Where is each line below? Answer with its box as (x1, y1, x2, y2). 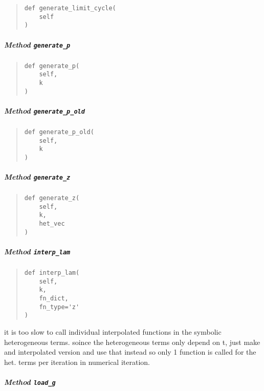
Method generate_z (4, 171, 71, 182)
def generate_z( (24, 194, 80, 202)
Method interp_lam (4, 246, 71, 256)
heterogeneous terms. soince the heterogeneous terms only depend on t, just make (4, 336, 260, 347)
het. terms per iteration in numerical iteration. (4, 356, 150, 367)
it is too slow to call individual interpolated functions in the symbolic (4, 326, 222, 337)
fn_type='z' (39, 303, 80, 311)
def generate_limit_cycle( (24, 5, 116, 12)
